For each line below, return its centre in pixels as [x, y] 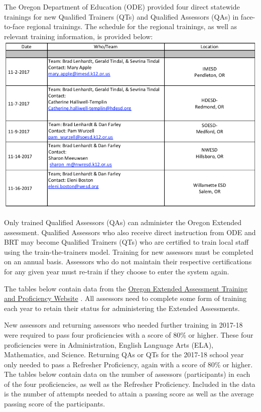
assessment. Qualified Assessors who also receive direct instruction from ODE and [130, 232]
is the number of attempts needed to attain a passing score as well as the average [129, 394]
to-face [14, 26]
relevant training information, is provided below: [79, 36]
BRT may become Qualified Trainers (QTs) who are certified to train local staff [126, 242]
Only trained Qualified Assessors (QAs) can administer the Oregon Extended [123, 222]
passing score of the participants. [55, 404]
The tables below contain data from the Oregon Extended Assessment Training [126, 288]
